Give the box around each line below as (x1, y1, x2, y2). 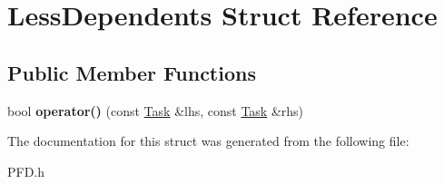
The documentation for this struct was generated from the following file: (7, 131, 409, 150)
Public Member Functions (7, 58, 256, 86)
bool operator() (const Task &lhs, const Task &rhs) (7, 101, 304, 120)
